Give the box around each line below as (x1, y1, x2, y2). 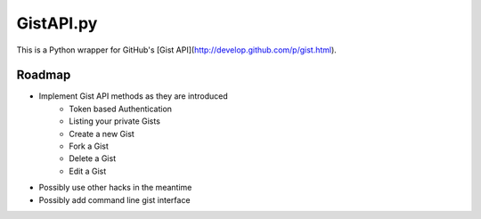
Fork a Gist (69, 141, 109, 151)
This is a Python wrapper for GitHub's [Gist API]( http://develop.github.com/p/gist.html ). (16, 45, 338, 55)
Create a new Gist (69, 128, 135, 139)
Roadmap (16, 68, 71, 83)
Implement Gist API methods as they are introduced (38, 91, 228, 101)
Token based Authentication (69, 103, 173, 114)
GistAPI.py (16, 13, 98, 33)
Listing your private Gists (69, 116, 160, 126)
